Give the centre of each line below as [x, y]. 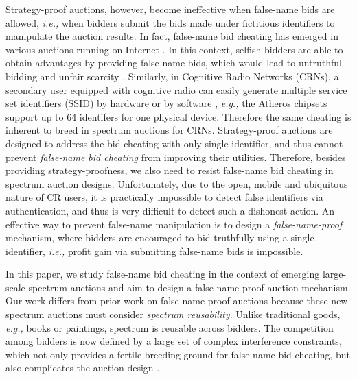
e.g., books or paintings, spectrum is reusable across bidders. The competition [170, 327]
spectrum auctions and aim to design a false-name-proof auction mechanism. [189, 287]
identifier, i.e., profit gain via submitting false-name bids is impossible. [154, 250]
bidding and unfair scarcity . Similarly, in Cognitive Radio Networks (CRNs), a [172, 76]
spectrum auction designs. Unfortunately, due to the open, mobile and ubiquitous [177, 183]
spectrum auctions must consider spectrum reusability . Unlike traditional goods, [173, 314]
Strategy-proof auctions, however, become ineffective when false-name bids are [170, 9]
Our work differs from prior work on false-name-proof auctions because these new [177, 301]
